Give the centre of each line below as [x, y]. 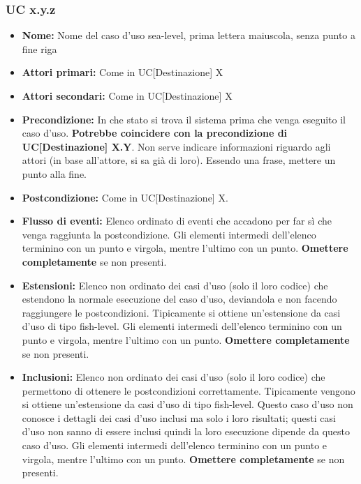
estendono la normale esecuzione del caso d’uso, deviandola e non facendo [179, 299]
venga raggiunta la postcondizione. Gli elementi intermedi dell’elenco [169, 234]
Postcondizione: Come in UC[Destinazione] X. [125, 197]
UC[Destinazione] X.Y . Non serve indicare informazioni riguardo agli [176, 146]
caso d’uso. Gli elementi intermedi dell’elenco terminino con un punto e [175, 445]
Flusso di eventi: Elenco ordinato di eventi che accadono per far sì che [177, 221]
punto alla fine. [54, 173]
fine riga [39, 48]
